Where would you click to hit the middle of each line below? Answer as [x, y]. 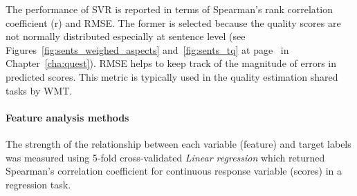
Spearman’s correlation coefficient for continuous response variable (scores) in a [174, 171]
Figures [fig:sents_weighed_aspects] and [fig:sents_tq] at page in [147, 49]
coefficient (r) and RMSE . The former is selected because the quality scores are [173, 22]
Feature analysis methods [67, 117]
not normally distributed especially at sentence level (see [126, 36]
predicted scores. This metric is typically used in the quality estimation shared [172, 76]
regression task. [38, 184]
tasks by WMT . [39, 90]
